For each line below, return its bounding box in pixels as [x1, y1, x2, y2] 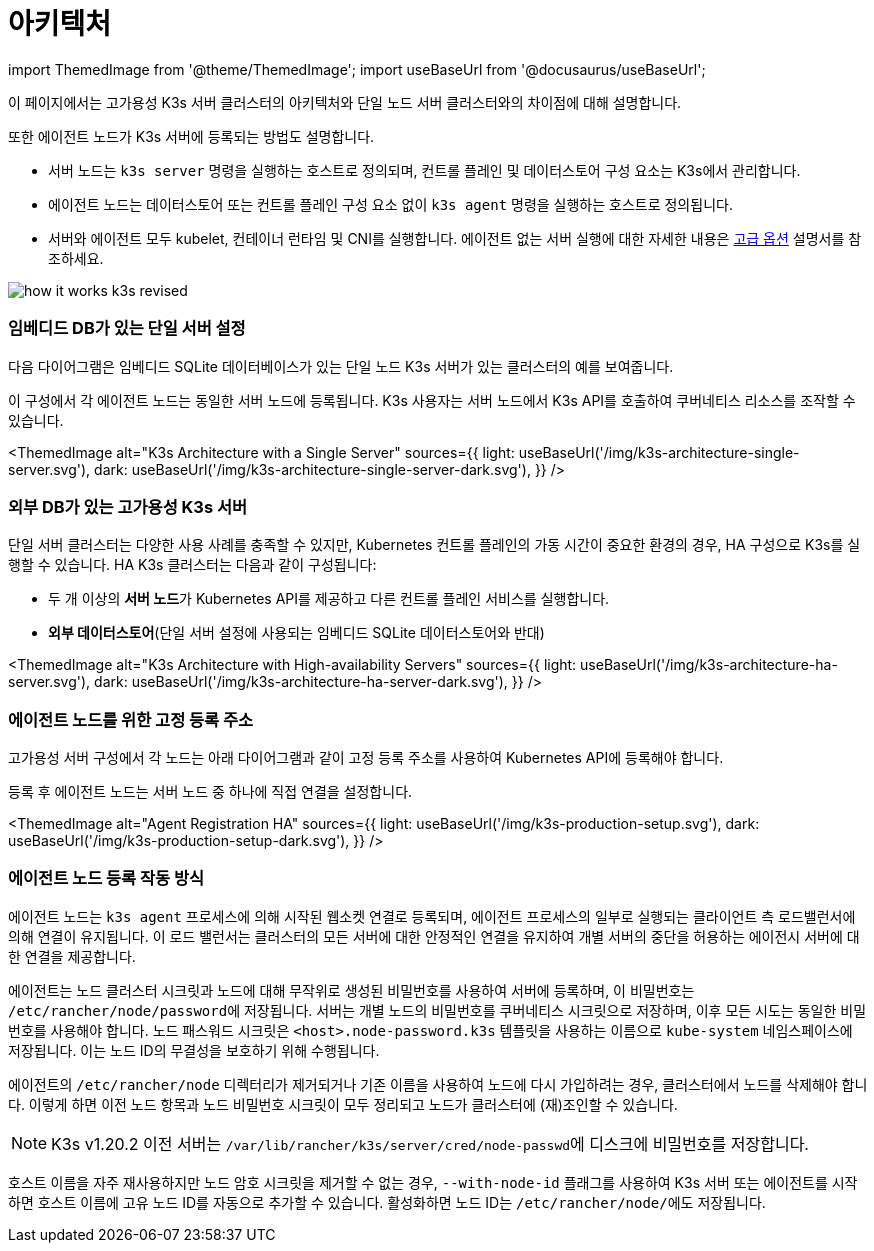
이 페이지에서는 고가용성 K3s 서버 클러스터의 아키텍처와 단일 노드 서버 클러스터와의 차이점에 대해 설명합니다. [8, 93, 682, 111]
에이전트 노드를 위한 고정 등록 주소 [8, 709, 254, 730]
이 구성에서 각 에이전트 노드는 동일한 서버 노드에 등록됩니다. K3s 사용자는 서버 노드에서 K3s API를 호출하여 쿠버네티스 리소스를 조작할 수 [8, 391, 856, 409]
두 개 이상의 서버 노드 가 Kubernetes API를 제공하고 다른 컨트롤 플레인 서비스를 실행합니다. [48, 590, 610, 608]
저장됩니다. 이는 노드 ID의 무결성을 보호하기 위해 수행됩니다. [8, 1041, 380, 1059]
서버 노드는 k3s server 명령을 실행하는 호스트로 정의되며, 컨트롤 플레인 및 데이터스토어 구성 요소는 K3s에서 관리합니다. [48, 161, 801, 179]
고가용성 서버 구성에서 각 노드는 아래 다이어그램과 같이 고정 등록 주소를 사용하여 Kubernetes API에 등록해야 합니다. [8, 749, 724, 766]
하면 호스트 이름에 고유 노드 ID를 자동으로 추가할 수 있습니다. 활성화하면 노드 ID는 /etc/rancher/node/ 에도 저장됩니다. [8, 1193, 766, 1211]
